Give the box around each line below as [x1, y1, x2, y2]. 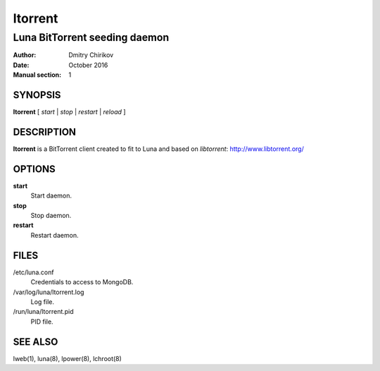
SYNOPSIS [13, 89, 61, 101]
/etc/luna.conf [13, 268, 54, 276]
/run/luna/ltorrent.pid [13, 308, 74, 316]
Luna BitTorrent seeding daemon [13, 31, 170, 44]
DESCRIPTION [13, 126, 77, 138]
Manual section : [13, 71, 62, 79]
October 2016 [68, 61, 108, 69]
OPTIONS [13, 163, 56, 175]
